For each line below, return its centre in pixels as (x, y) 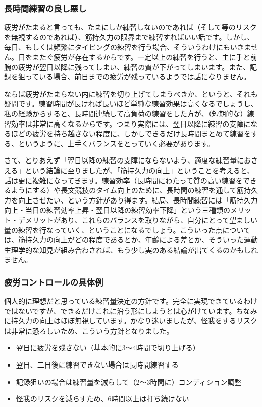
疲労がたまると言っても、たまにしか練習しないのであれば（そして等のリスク (130, 27)
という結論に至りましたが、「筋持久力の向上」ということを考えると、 (140, 170)
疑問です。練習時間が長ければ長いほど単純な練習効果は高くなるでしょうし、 (131, 104)
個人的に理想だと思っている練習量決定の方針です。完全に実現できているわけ (131, 301)
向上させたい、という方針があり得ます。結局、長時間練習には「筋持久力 (138, 200)
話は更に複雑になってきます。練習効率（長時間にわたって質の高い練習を (123, 180)
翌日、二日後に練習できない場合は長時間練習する (97, 365)
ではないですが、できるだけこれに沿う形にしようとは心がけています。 (120, 311)
